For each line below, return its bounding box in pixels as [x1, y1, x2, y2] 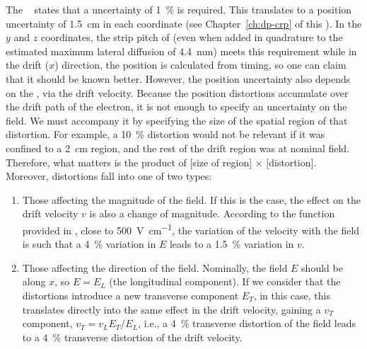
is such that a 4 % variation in [22, 236, 156, 251]
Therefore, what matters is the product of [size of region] [6, 154, 252, 169]
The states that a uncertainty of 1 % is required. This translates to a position [6, 2, 352, 16]
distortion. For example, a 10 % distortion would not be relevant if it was [6, 127, 325, 142]
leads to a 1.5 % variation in [169, 236, 294, 251]
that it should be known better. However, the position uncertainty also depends [6, 71, 351, 86]
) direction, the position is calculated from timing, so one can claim [54, 57, 346, 72]
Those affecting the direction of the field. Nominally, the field [22, 260, 288, 275]
